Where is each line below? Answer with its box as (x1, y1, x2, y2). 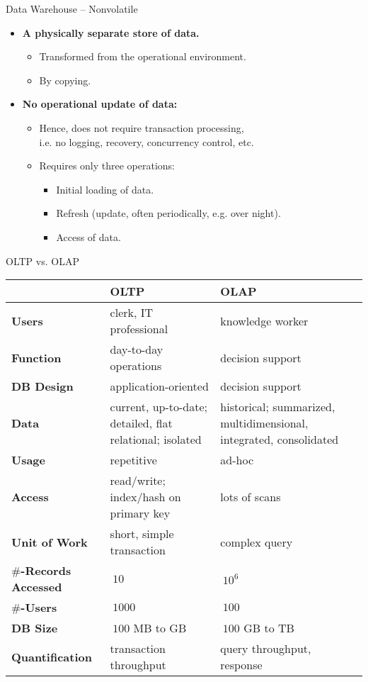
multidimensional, (220, 415, 309, 432)
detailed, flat (110, 415, 173, 432)
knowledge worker (220, 312, 309, 329)
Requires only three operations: (39, 158, 176, 173)
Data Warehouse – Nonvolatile (6, 1, 138, 16)
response (220, 656, 263, 673)
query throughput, (220, 640, 311, 657)
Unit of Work (11, 533, 88, 550)
